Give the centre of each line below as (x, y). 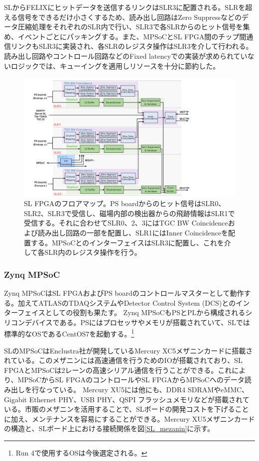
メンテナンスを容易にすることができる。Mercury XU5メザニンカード (143, 418)
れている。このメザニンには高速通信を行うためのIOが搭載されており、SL (123, 360)
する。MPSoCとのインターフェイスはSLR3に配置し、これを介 (131, 242)
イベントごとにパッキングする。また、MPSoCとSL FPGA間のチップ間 (132, 36)
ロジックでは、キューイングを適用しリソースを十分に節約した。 (115, 65)
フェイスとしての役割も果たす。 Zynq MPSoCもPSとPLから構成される (131, 312)
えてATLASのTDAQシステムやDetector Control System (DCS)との (130, 302)
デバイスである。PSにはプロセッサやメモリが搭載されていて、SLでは (137, 322)
